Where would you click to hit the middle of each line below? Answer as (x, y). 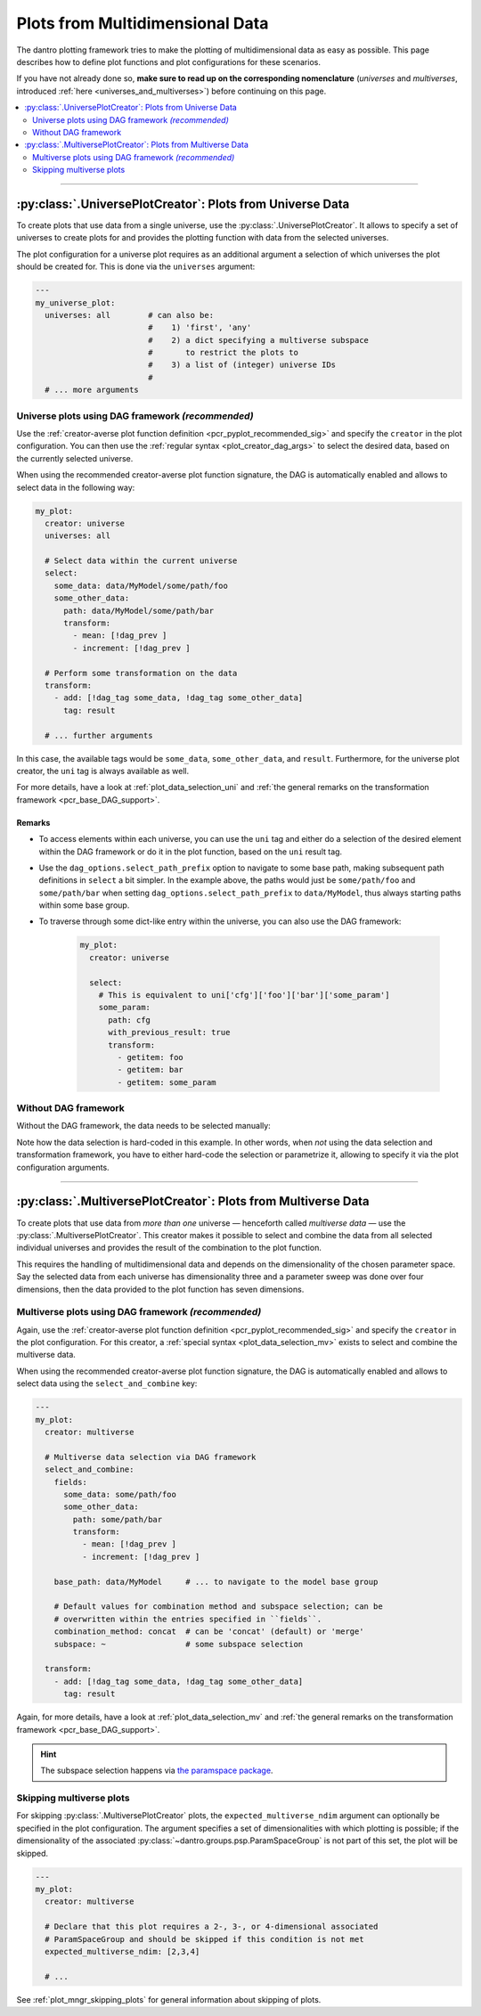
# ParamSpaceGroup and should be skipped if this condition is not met (204, 1939)
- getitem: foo (151, 1057)
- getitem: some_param (167, 1082)
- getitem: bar (151, 1070)
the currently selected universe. (75, 458)
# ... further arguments (99, 735)
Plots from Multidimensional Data (143, 23)
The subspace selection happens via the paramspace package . (157, 1771)
